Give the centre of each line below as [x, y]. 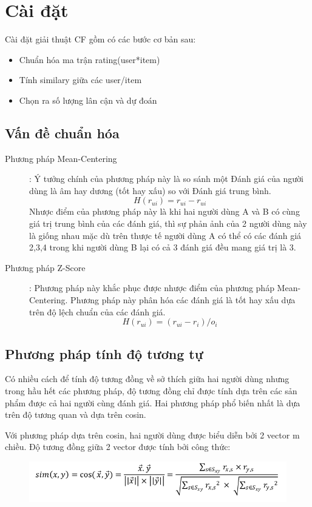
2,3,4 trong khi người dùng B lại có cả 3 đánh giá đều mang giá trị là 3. [163, 247]
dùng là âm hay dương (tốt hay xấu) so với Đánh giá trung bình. [150, 190]
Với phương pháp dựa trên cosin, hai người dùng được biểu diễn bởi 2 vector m [152, 435]
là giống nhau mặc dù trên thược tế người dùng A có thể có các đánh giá [165, 235]
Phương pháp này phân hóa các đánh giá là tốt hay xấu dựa [183, 300]
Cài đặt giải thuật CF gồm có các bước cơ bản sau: [100, 39]
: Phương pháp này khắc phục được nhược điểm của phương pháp [152, 288]
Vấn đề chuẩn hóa [62, 133]
